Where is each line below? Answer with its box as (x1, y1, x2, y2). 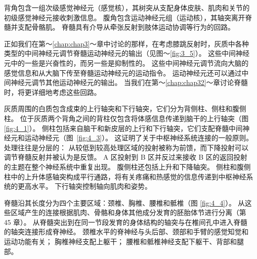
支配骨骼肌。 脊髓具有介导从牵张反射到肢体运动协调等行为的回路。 (17, 22, 235, 32)
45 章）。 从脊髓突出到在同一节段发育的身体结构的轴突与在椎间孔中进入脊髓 (4, 216, 248, 227)
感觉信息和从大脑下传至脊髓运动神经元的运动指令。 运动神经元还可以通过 (4, 67, 242, 78)
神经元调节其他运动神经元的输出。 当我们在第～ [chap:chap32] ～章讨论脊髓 (10, 77, 248, 87)
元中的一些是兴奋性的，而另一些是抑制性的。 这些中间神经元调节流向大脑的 (4, 57, 249, 68)
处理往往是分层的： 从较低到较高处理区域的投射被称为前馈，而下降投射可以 (4, 142, 249, 152)
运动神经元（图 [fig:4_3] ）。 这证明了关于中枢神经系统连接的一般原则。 (24, 132, 253, 143)
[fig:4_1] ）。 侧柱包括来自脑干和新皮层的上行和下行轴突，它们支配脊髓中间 (4, 123, 243, 133)
